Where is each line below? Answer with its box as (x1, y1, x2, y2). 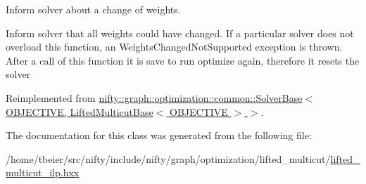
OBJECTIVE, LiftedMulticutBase (6, 104, 153, 119)
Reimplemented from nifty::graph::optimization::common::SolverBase (6, 90, 303, 105)
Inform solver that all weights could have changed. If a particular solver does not (6, 25, 354, 40)
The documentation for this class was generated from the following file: (6, 128, 312, 143)
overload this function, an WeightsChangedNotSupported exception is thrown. (6, 39, 343, 54)
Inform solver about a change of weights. (6, 2, 181, 16)
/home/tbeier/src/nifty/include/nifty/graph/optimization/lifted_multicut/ (6, 151, 331, 166)
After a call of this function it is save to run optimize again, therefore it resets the (6, 53, 360, 67)
